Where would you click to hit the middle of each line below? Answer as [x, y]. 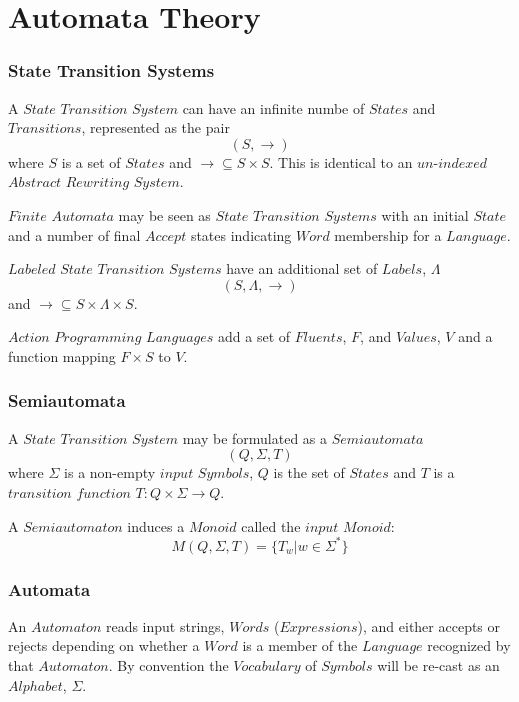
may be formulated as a [255, 437]
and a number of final [74, 234]
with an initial [425, 214]
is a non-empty [110, 472]
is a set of [91, 161]
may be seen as [164, 214]
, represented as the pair [155, 127]
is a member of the [300, 645]
